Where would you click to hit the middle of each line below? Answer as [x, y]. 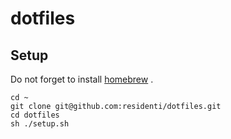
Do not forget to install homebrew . [82, 79]
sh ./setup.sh [40, 124]
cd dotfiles [35, 115]
